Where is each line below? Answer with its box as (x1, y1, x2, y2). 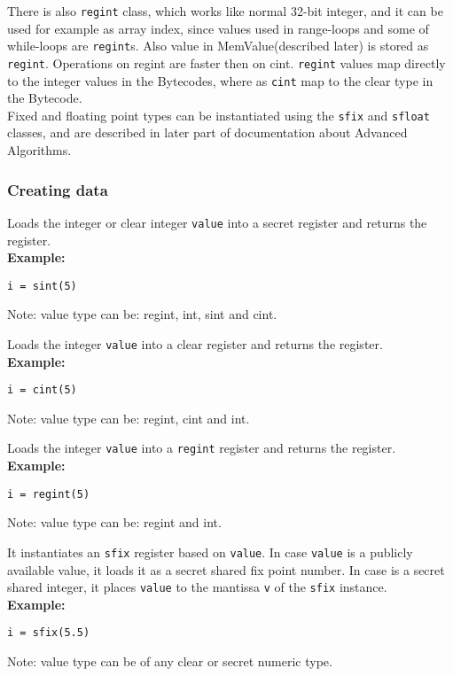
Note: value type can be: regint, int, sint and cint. (7, 305, 277, 323)
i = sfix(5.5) (7, 626, 90, 640)
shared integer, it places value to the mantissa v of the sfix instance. (7, 578, 387, 596)
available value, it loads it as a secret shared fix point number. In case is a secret (7, 560, 445, 579)
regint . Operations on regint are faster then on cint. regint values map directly (7, 53, 446, 72)
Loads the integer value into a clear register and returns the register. (7, 334, 383, 353)
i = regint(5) (7, 487, 90, 501)
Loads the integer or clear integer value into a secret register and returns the (7, 213, 427, 231)
